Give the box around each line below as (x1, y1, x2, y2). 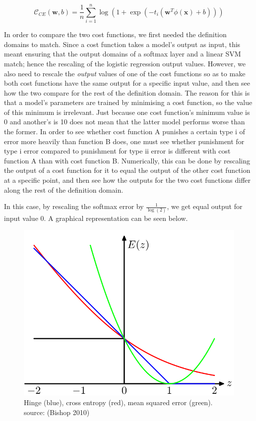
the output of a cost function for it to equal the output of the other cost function (4, 165, 251, 175)
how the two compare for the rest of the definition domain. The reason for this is (4, 87, 250, 98)
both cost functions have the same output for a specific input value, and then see (4, 78, 250, 88)
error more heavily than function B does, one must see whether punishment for (4, 136, 245, 146)
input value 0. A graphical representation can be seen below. (4, 212, 188, 223)
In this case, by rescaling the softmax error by (4, 201, 144, 211)
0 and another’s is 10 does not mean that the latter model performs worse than (4, 116, 245, 127)
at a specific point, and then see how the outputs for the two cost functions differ (4, 175, 251, 185)
